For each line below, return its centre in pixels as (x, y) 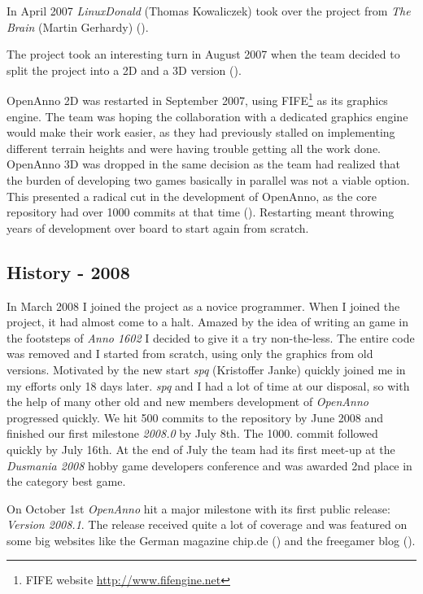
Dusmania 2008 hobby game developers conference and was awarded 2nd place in (209, 465)
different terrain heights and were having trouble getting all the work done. (194, 148)
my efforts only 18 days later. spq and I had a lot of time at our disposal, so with (208, 385)
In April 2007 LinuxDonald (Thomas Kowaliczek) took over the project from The (209, 11)
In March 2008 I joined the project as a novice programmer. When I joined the (203, 306)
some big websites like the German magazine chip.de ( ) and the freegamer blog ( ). (211, 540)
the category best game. (66, 481)
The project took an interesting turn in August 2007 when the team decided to (203, 54)
